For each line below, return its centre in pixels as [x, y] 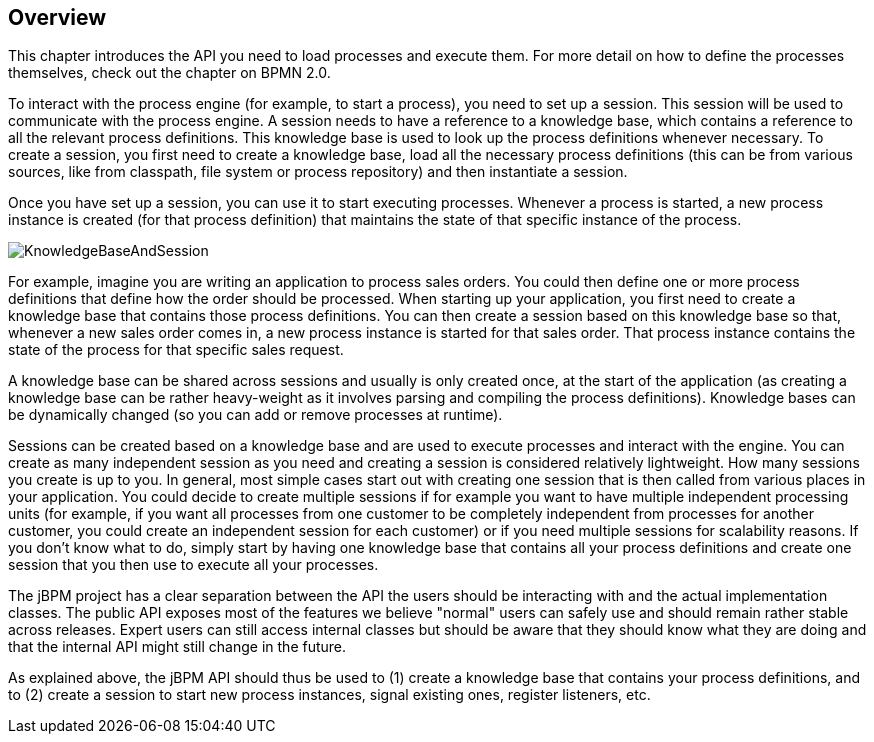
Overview [57, 17]
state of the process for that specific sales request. [176, 350]
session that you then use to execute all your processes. [193, 565]
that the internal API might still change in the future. [177, 647]
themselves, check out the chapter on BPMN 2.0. [169, 73]
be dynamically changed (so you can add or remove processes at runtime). [255, 415]
